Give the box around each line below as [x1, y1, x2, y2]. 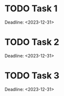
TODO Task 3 [4, 70, 60, 81]
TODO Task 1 [4, 3, 58, 14]
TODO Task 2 [4, 36, 60, 48]
